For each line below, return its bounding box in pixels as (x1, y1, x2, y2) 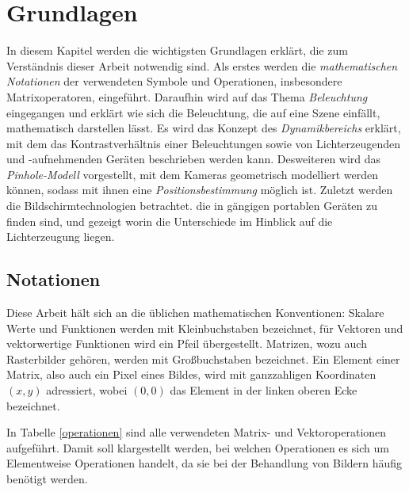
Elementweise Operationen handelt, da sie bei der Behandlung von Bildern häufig (6, 455, 403, 471)
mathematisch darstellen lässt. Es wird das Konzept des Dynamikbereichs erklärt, (6, 120, 401, 136)
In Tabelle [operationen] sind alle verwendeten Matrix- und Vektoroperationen (6, 424, 387, 441)
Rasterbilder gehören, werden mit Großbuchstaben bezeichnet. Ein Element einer (6, 350, 400, 367)
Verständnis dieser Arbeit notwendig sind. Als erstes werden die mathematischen (6, 57, 398, 74)
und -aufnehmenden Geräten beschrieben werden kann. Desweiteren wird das (6, 151, 381, 167)
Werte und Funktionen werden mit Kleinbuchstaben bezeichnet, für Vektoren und (6, 319, 403, 336)
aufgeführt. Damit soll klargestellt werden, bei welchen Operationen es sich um (6, 439, 389, 456)
